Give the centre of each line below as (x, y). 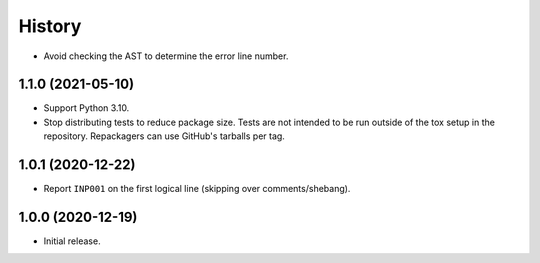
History (50, 26)
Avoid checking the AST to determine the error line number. (166, 56)
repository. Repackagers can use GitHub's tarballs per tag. (164, 136)
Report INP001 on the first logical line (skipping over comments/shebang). (197, 189)
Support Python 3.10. (86, 108)
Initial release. (72, 241)
